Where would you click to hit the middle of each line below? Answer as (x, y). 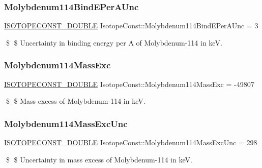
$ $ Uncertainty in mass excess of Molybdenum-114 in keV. (99, 159)
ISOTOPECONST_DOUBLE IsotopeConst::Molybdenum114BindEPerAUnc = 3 (131, 26)
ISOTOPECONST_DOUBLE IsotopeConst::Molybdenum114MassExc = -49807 (129, 84)
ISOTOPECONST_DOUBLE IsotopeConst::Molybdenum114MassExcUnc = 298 (131, 142)
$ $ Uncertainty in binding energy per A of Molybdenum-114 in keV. (114, 42)
